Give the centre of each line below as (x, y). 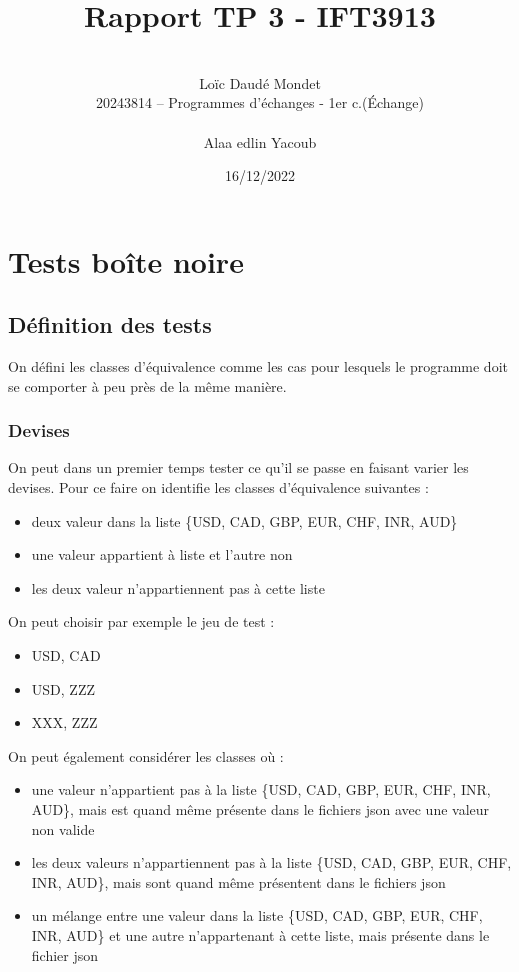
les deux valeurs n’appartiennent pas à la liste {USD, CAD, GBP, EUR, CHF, (271, 862)
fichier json (65, 954)
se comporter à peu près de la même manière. (147, 385)
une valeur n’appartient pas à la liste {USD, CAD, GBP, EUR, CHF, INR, (261, 789)
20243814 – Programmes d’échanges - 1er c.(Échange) (260, 102)
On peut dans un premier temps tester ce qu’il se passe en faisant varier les (238, 467)
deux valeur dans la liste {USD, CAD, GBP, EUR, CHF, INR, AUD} (244, 520)
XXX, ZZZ (64, 722)
